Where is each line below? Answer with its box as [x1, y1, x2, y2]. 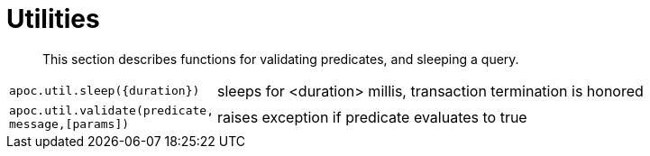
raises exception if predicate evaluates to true [216, 107, 527, 126]
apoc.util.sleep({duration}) [9, 84, 200, 98]
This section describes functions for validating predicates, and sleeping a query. [42, 50, 519, 67]
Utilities [6, 4, 100, 34]
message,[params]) [9, 116, 130, 131]
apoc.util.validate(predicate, [9, 103, 214, 117]
